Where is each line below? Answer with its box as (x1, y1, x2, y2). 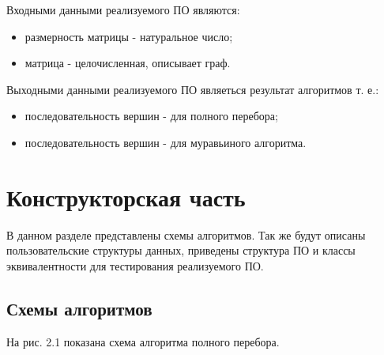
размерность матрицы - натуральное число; (24, 28, 233, 44)
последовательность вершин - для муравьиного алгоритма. (24, 134, 307, 150)
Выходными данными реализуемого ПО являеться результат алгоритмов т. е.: (6, 81, 379, 97)
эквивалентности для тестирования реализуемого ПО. (6, 257, 264, 274)
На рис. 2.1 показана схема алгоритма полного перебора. (6, 333, 280, 349)
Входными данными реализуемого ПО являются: (6, 2, 240, 17)
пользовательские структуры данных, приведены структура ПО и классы (6, 242, 356, 259)
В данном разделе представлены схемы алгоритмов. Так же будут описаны (6, 226, 366, 243)
